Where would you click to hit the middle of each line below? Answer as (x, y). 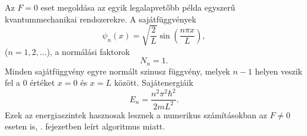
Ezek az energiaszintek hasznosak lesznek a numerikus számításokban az (136, 114)
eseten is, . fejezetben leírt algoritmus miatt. (85, 126)
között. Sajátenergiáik (154, 82)
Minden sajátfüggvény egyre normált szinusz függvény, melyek (118, 71)
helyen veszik (279, 71)
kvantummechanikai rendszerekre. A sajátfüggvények (101, 19)
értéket (42, 82)
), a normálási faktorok (88, 51)
